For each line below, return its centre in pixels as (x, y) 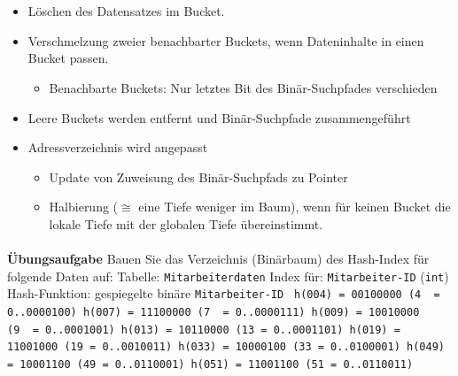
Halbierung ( (84, 207)
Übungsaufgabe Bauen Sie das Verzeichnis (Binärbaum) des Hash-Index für (218, 259)
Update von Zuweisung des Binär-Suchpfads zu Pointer (198, 176)
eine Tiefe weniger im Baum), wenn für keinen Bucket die (295, 207)
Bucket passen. (68, 58)
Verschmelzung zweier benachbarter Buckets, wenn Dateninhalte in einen (226, 40)
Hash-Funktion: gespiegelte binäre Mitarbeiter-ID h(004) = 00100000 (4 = (224, 293)
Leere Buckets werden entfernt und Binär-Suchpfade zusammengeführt (219, 117)
